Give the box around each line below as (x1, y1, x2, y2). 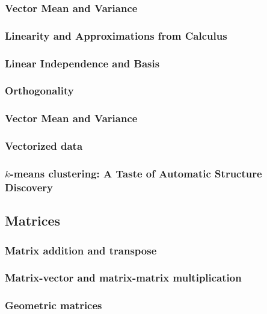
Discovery (5, 179, 54, 194)
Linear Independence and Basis (5, 55, 160, 70)
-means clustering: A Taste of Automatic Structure (10, 165, 262, 180)
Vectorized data (5, 138, 83, 153)
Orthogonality (5, 83, 74, 98)
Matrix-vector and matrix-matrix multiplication (5, 270, 242, 285)
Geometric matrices (5, 298, 102, 313)
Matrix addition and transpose (5, 242, 157, 257)
